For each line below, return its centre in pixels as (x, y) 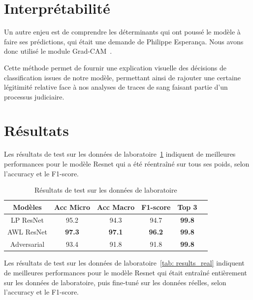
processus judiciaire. (34, 96)
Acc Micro (72, 207)
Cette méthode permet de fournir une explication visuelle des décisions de (115, 67)
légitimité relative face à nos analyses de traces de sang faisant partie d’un (116, 87)
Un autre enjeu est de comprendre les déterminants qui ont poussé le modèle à (122, 32)
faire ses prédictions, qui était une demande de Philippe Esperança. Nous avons (124, 41)
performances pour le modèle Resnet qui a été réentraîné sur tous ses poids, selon (127, 164)
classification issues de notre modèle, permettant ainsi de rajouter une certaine (122, 77)
